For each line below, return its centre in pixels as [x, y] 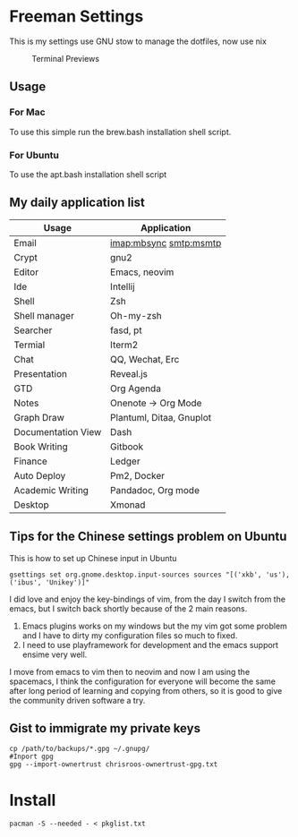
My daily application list [77, 203]
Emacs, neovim [142, 272]
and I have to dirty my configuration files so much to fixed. [130, 635]
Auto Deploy [40, 475]
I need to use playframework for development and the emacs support [150, 645]
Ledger [125, 461]
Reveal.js [129, 373]
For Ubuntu [34, 155]
